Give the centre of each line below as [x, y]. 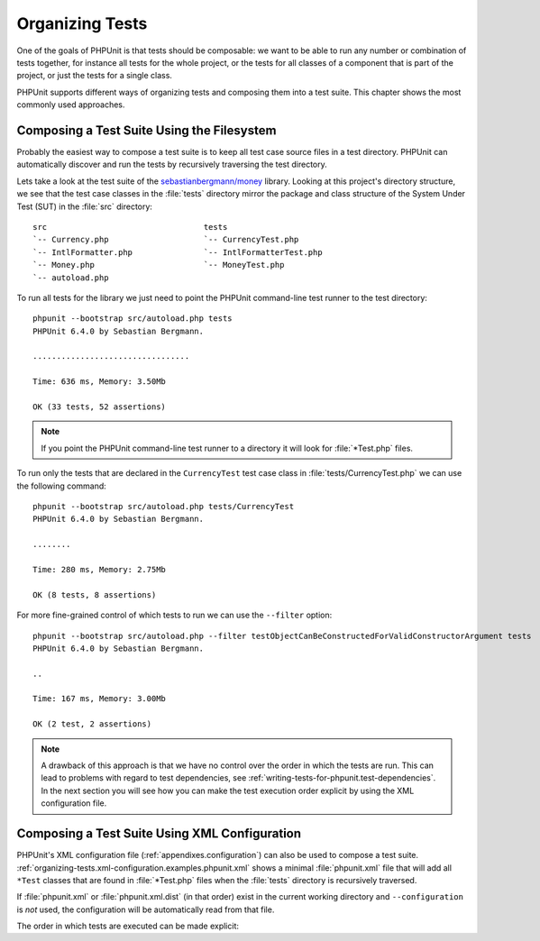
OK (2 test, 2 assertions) [92, 724]
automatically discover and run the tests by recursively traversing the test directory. [172, 164]
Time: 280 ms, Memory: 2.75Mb [100, 569]
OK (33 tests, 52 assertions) [100, 407]
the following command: [62, 486]
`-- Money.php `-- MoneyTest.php [159, 265]
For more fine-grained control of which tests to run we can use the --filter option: [174, 615]
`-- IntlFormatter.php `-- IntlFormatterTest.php [178, 252]
